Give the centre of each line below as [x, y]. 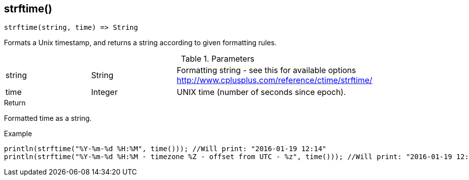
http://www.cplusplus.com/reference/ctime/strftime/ [274, 80]
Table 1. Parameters [218, 59]
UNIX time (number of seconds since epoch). [261, 92]
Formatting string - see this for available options [266, 70]
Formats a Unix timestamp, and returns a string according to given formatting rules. [140, 43]
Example [18, 134]
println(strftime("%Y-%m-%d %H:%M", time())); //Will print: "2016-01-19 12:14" [165, 149]
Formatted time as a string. [48, 118]
